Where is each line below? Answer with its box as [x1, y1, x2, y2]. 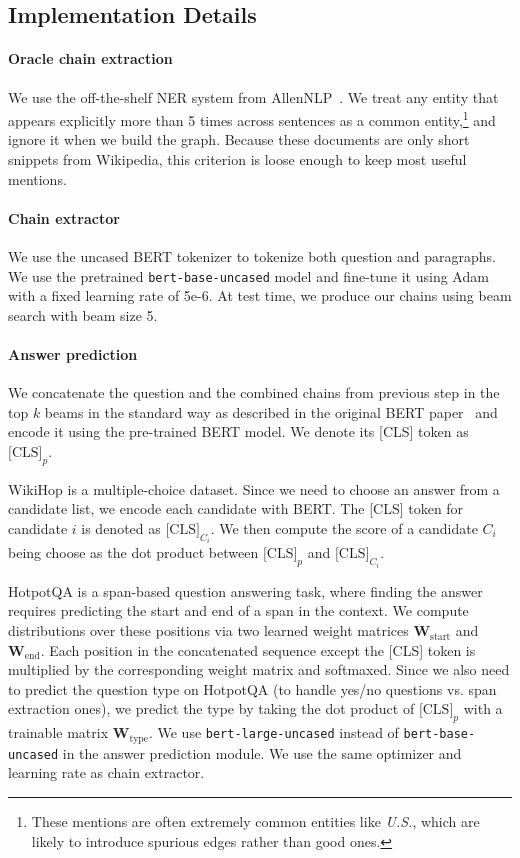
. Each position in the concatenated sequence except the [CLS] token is [40, 639, 476, 660]
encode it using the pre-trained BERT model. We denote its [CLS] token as [8, 421, 469, 442]
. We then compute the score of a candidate [210, 518, 478, 538]
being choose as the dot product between [8, 542, 259, 563]
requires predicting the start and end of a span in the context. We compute [8, 600, 469, 621]
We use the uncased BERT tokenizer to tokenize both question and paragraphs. [8, 246, 496, 266]
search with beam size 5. [8, 304, 158, 325]
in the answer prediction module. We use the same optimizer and [62, 742, 462, 763]
